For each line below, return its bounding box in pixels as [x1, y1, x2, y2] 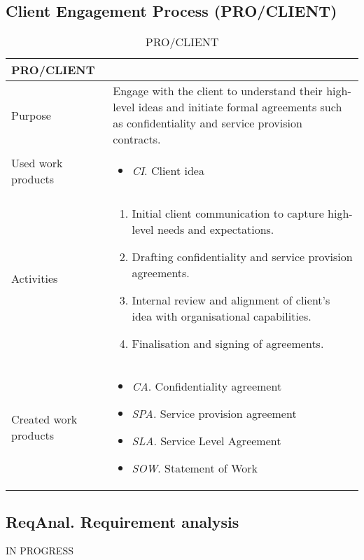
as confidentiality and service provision [113, 115, 302, 132]
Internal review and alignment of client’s [132, 292, 330, 309]
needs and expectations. [157, 221, 274, 238]
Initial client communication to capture [132, 205, 324, 222]
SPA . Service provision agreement [132, 405, 297, 422]
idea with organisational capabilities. [132, 308, 311, 325]
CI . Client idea [132, 162, 204, 179]
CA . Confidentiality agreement [132, 378, 282, 395]
